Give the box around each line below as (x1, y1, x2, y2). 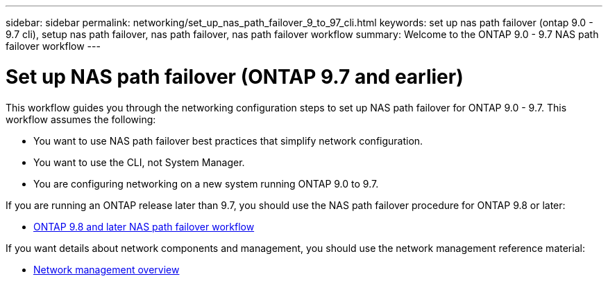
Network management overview (33, 263, 180, 275)
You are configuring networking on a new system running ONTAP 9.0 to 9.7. (33, 177, 379, 190)
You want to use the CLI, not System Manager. (33, 156, 245, 168)
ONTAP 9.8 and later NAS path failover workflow (33, 220, 255, 233)
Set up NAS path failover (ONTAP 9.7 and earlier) (6, 64, 464, 89)
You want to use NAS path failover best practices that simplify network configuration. (33, 134, 423, 147)
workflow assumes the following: (6, 113, 156, 125)
